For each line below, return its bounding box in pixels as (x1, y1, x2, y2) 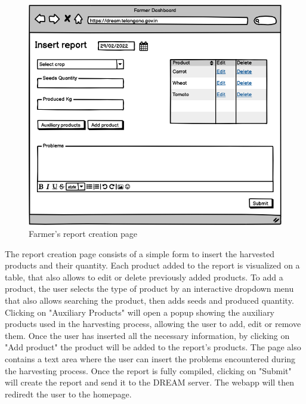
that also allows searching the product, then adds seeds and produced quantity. (5, 294, 294, 307)
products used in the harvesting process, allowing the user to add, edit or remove (5, 317, 301, 330)
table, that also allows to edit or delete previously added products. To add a (5, 270, 283, 283)
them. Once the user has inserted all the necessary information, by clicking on (5, 329, 290, 341)
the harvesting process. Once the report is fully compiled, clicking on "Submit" (5, 364, 292, 377)
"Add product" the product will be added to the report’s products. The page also (5, 341, 301, 353)
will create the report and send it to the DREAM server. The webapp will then (5, 376, 295, 388)
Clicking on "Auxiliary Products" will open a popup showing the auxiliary (5, 306, 275, 318)
